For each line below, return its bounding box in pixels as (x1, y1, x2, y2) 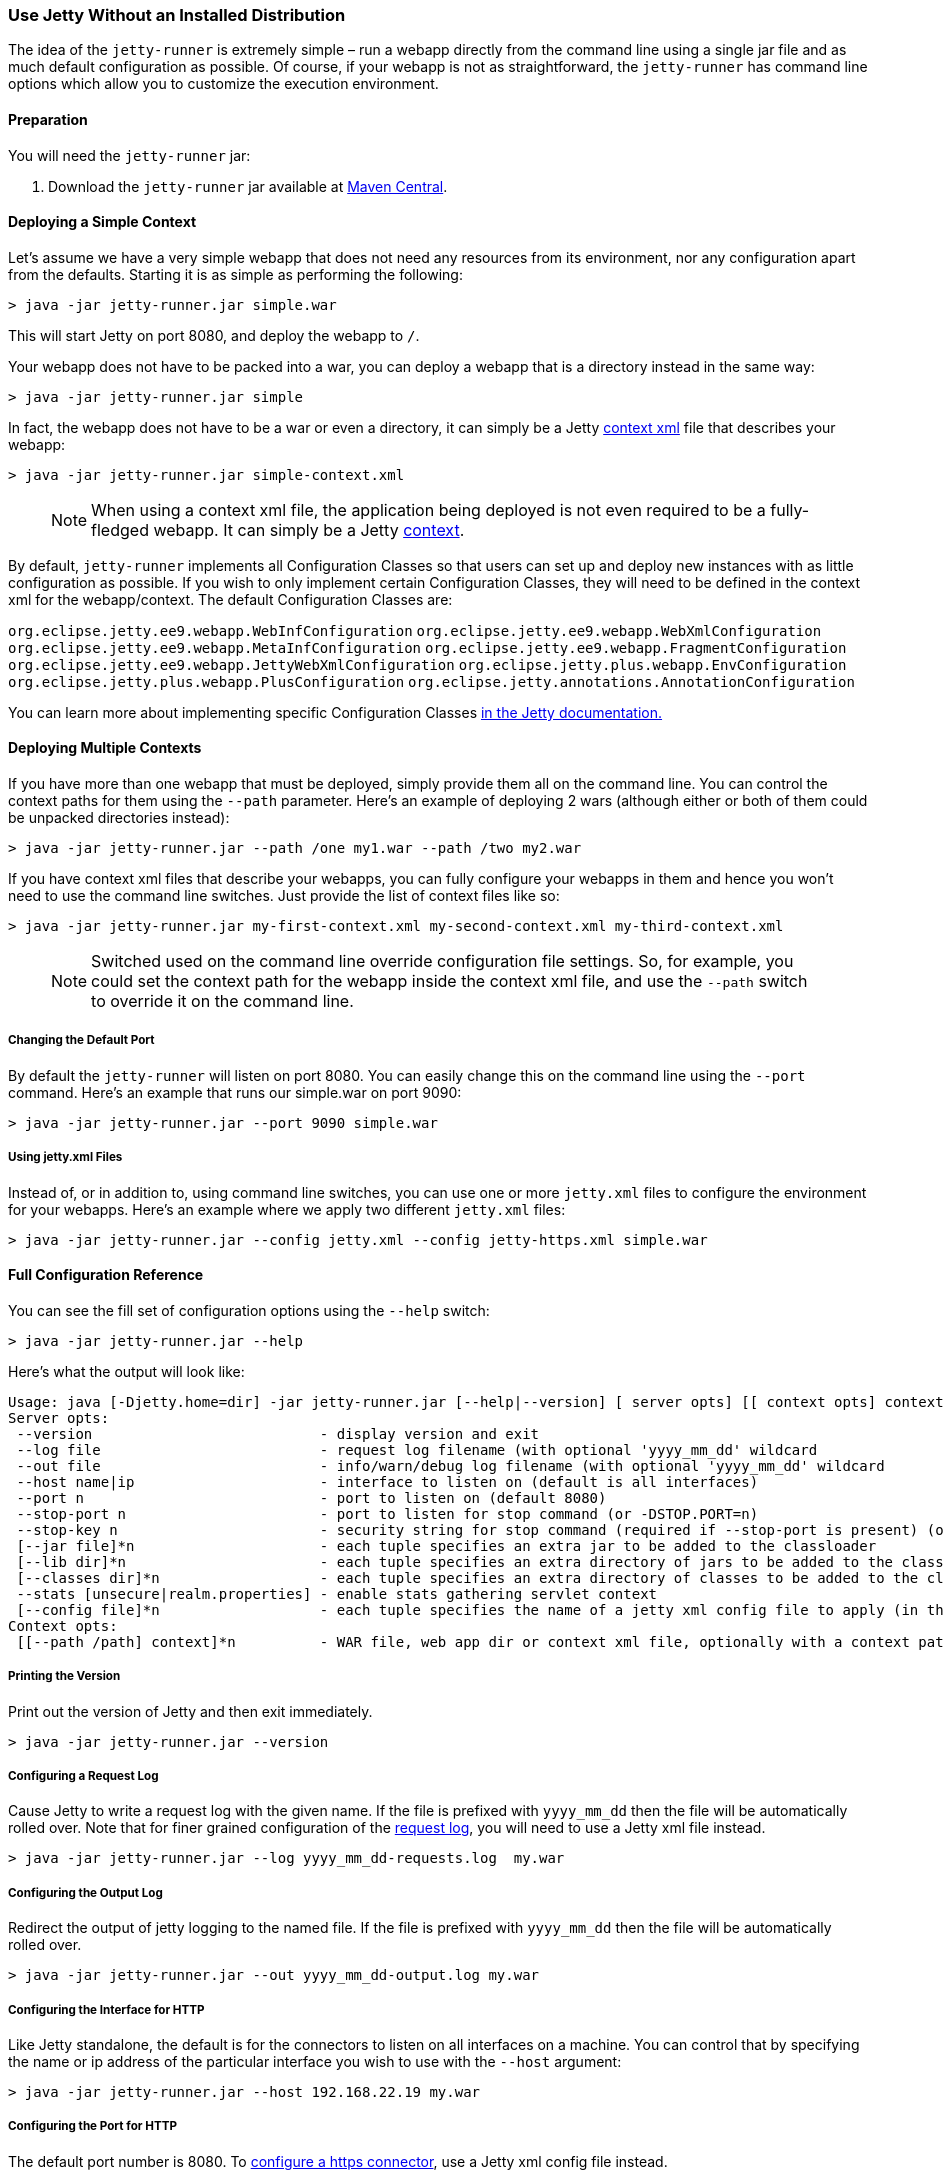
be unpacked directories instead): (8, 809, 230, 827)
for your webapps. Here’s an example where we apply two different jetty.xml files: (8, 1200, 566, 1218)
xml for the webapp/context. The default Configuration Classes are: (8, 590, 453, 608)
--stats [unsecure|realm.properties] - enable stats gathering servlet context (16, 1585, 658, 1602)
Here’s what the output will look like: (8, 1362, 245, 1380)
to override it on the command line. (91, 991, 354, 1012)
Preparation (8, 110, 88, 128)
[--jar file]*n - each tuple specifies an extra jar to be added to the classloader (16, 1537, 877, 1554)
